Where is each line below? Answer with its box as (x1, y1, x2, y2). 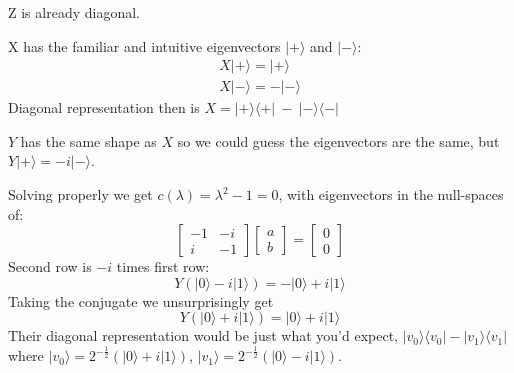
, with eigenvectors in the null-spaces (278, 184, 504, 205)
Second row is (8, 256, 92, 277)
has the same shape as (20, 130, 157, 151)
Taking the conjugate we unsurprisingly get (8, 290, 274, 311)
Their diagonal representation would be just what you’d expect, (8, 325, 398, 346)
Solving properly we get (8, 184, 153, 205)
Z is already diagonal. (8, 2, 140, 22)
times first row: (116, 256, 210, 277)
